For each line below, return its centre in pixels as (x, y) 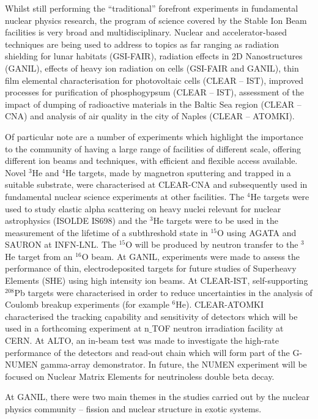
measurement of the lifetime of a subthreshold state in (106, 232)
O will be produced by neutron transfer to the (212, 244)
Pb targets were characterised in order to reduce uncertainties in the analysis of (163, 292)
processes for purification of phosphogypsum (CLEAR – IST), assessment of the (155, 92)
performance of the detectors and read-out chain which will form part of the (147, 352)
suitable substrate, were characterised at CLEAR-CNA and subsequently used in (156, 184)
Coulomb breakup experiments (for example (87, 304)
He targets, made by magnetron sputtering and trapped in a (178, 172)
